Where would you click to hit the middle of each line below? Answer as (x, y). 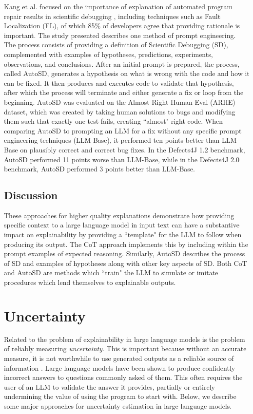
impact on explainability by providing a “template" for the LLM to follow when (123, 235)
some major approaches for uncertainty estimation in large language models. (118, 405)
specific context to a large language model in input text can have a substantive (122, 225)
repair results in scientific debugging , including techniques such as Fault (112, 16)
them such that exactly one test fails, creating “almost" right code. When (113, 121)
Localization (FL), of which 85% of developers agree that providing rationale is (122, 26)
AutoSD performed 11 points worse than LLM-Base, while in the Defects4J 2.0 (122, 159)
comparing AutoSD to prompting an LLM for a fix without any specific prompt (123, 130)
